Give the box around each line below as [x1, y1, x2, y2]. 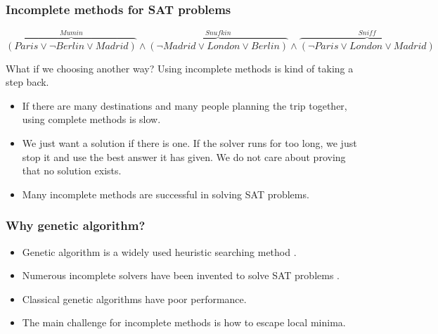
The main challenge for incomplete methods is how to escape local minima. [22, 315, 346, 330]
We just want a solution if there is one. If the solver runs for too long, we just [22, 136, 357, 150]
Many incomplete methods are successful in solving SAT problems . [22, 186, 309, 201]
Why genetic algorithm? [6, 217, 146, 234]
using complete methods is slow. [22, 112, 161, 127]
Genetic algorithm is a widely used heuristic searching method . [22, 244, 297, 259]
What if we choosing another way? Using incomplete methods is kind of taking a [6, 60, 354, 75]
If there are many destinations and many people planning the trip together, [22, 98, 347, 113]
